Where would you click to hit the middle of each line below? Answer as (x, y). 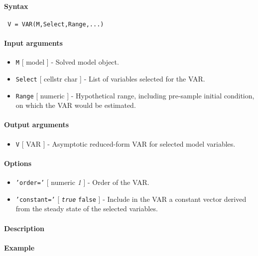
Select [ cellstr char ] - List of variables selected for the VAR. (110, 78)
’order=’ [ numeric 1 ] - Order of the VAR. (82, 182)
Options (18, 163)
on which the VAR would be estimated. (76, 105)
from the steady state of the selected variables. (87, 209)
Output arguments (37, 125)
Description (24, 228)
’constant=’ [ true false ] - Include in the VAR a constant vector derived (131, 199)
